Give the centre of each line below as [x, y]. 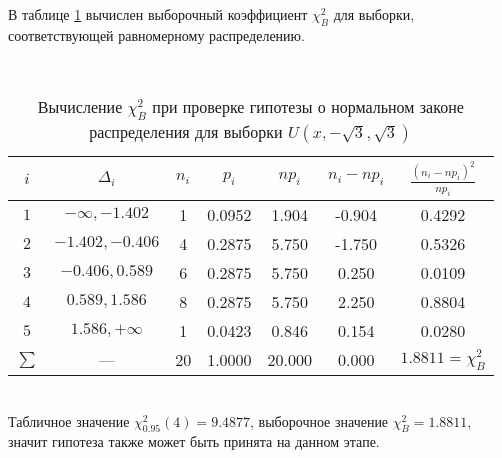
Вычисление [80, 106]
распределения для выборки [186, 132]
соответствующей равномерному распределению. [156, 34]
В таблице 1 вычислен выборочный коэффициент [158, 14]
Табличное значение [69, 420]
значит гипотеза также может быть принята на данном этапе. [194, 441]
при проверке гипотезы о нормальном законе [308, 106]
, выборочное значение [319, 420]
